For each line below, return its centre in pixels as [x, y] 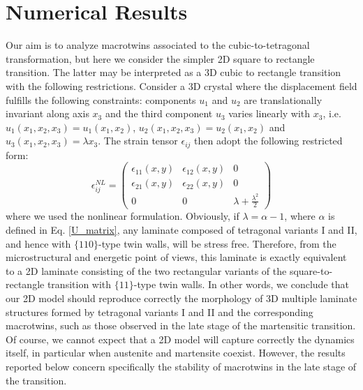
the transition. [36, 380]
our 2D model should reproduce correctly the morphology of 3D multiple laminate [181, 298]
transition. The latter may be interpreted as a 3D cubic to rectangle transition [173, 72]
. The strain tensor [138, 141]
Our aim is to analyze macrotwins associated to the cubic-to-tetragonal [158, 45]
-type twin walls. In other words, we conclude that [241, 284]
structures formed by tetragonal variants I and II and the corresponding [160, 312]
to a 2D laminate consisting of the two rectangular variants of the [146, 270]
